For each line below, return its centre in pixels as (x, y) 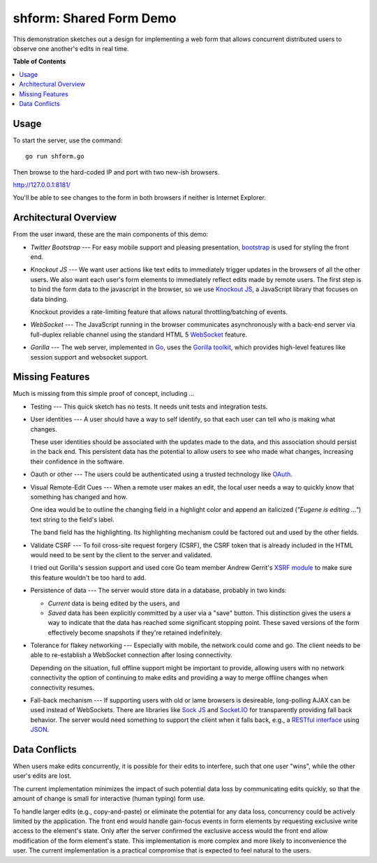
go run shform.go (55, 156)
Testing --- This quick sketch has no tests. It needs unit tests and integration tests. (149, 406)
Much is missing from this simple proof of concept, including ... (104, 394)
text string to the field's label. (72, 519)
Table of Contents (39, 61)
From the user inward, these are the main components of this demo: (111, 235)
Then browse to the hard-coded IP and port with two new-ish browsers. (116, 172)
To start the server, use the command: (68, 140)
